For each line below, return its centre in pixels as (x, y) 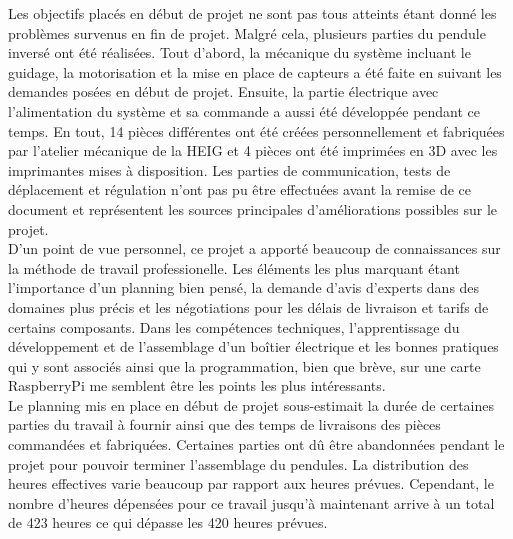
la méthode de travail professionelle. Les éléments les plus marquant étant (234, 267)
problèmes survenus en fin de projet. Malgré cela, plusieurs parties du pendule (247, 32)
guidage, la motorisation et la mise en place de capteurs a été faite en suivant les (255, 71)
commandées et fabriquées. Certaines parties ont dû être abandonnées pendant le (256, 444)
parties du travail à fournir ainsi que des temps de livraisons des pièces (224, 424)
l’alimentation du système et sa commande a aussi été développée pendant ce (244, 110)
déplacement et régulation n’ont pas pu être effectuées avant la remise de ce (240, 189)
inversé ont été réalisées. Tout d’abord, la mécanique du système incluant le (239, 52)
